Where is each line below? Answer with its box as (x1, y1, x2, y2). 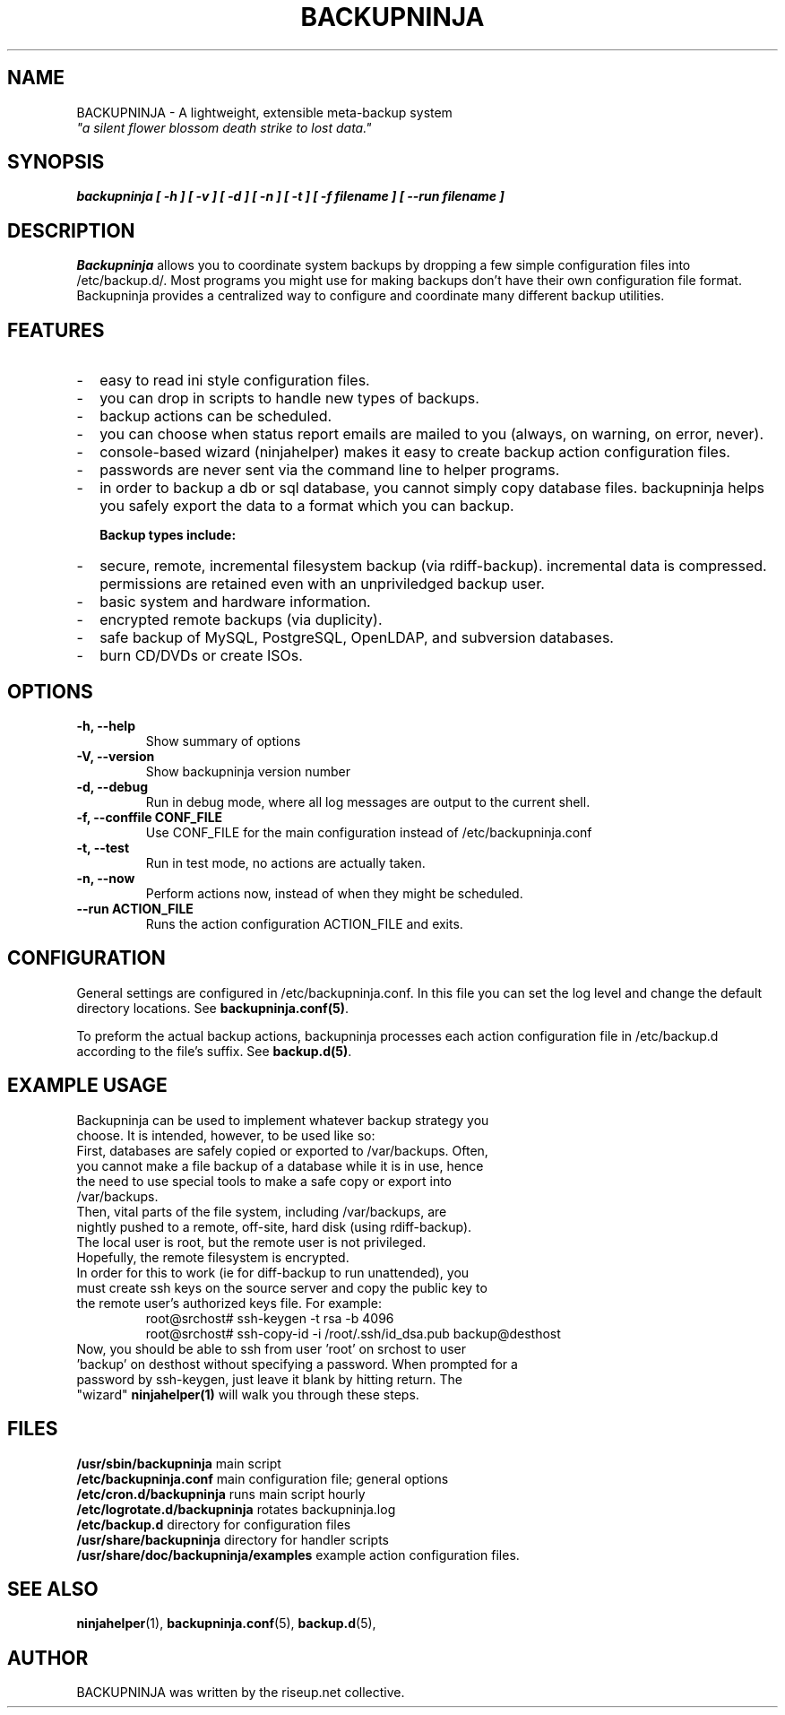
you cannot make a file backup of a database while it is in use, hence (76, 1157, 484, 1174)
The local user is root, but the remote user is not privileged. (76, 1234, 427, 1250)
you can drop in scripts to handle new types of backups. (99, 389, 479, 408)
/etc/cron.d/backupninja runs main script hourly (76, 1485, 366, 1502)
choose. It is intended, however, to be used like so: (76, 1127, 375, 1143)
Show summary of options (145, 732, 301, 749)
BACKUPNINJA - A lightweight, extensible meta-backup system (76, 104, 453, 120)
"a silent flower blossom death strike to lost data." (76, 119, 372, 135)
